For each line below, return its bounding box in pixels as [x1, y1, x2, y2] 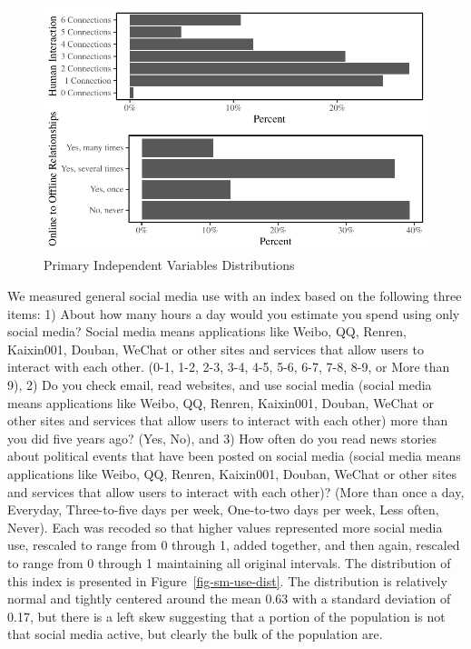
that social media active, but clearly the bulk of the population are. [7, 624, 383, 644]
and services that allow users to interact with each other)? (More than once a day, [7, 482, 465, 501]
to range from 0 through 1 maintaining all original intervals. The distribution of [7, 553, 451, 572]
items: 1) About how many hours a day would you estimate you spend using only [7, 304, 460, 323]
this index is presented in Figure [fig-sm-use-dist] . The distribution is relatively [7, 571, 447, 590]
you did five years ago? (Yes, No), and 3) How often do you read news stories [7, 428, 437, 447]
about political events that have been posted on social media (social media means [7, 446, 461, 465]
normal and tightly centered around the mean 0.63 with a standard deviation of [7, 589, 451, 608]
